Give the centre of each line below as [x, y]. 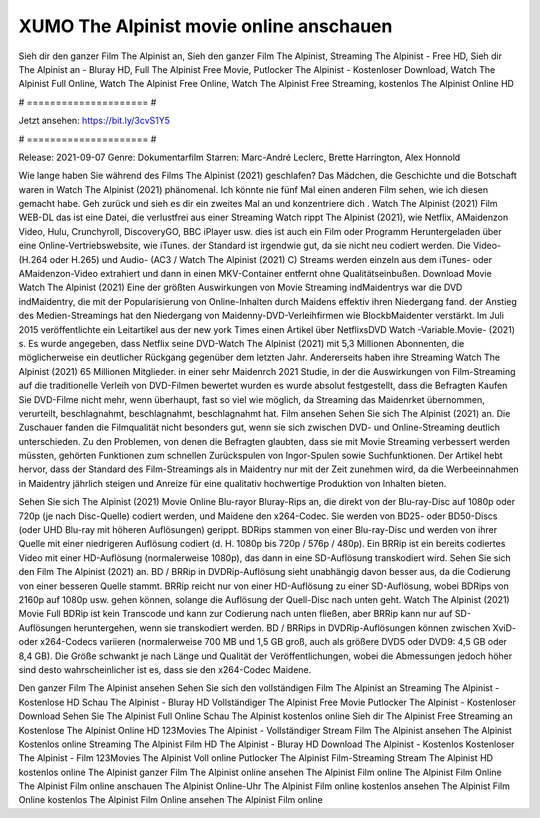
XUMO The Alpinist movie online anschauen [205, 26]
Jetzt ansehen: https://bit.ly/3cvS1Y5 [94, 121]
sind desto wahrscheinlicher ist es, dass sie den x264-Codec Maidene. [165, 669]
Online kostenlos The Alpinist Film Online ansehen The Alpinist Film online [171, 800]
